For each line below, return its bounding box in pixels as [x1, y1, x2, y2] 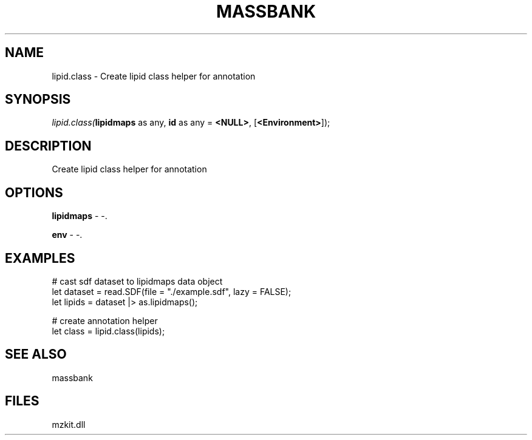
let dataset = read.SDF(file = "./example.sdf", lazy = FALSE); [52, 286, 292, 297]
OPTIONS [5, 184, 63, 200]
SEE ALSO [5, 347, 67, 362]
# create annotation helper [52, 315, 158, 326]
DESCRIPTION [5, 138, 92, 154]
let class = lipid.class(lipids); [52, 325, 165, 336]
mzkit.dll [52, 419, 86, 430]
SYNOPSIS [5, 92, 71, 107]
